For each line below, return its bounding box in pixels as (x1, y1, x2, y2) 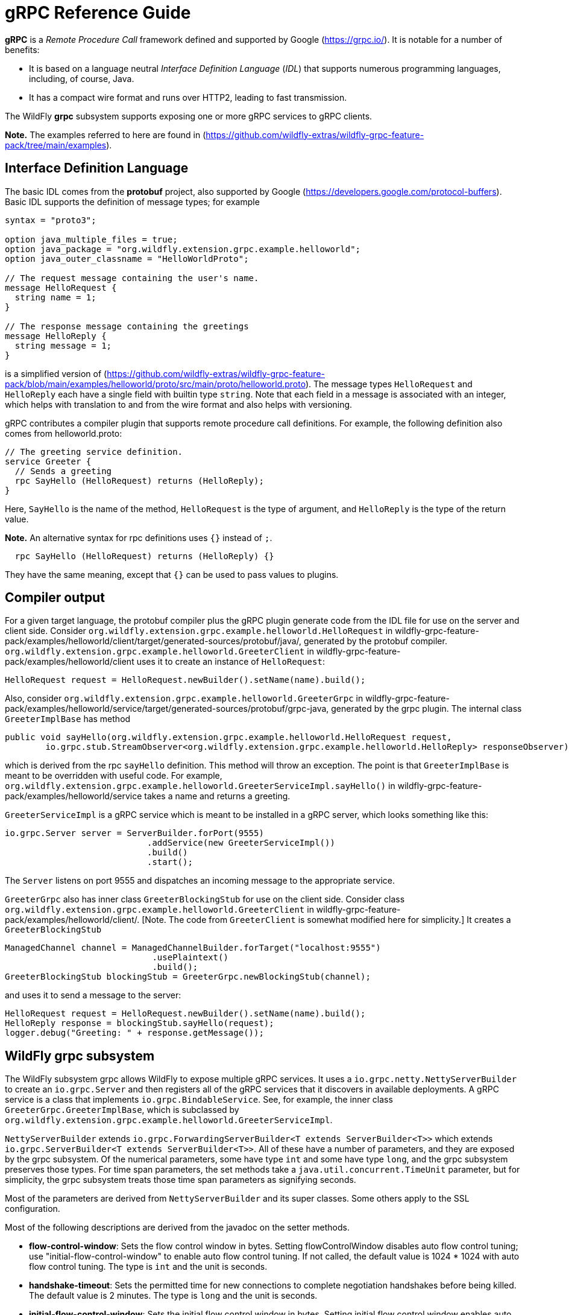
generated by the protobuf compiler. (304, 636, 447, 647)
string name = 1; (14, 292, 96, 302)
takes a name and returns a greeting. (144, 791, 291, 802)
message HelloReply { (5, 331, 107, 341)
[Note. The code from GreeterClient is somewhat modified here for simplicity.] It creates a (142, 914, 511, 925)
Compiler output (5, 590, 105, 606)
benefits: (5, 44, 40, 55)
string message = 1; (14, 340, 112, 350)
